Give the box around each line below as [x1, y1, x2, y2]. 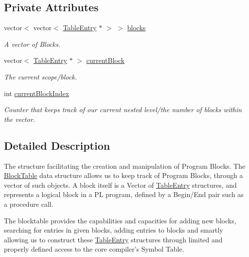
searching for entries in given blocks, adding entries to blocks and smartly [4, 225, 223, 235]
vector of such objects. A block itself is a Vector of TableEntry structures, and [4, 179, 237, 190]
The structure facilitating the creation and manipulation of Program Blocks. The [4, 160, 246, 171]
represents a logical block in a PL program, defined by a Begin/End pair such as [4, 189, 244, 199]
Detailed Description [4, 138, 110, 153]
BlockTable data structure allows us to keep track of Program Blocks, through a [4, 170, 243, 180]
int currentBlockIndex [4, 88, 70, 98]
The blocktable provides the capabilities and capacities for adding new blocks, [4, 215, 236, 225]
